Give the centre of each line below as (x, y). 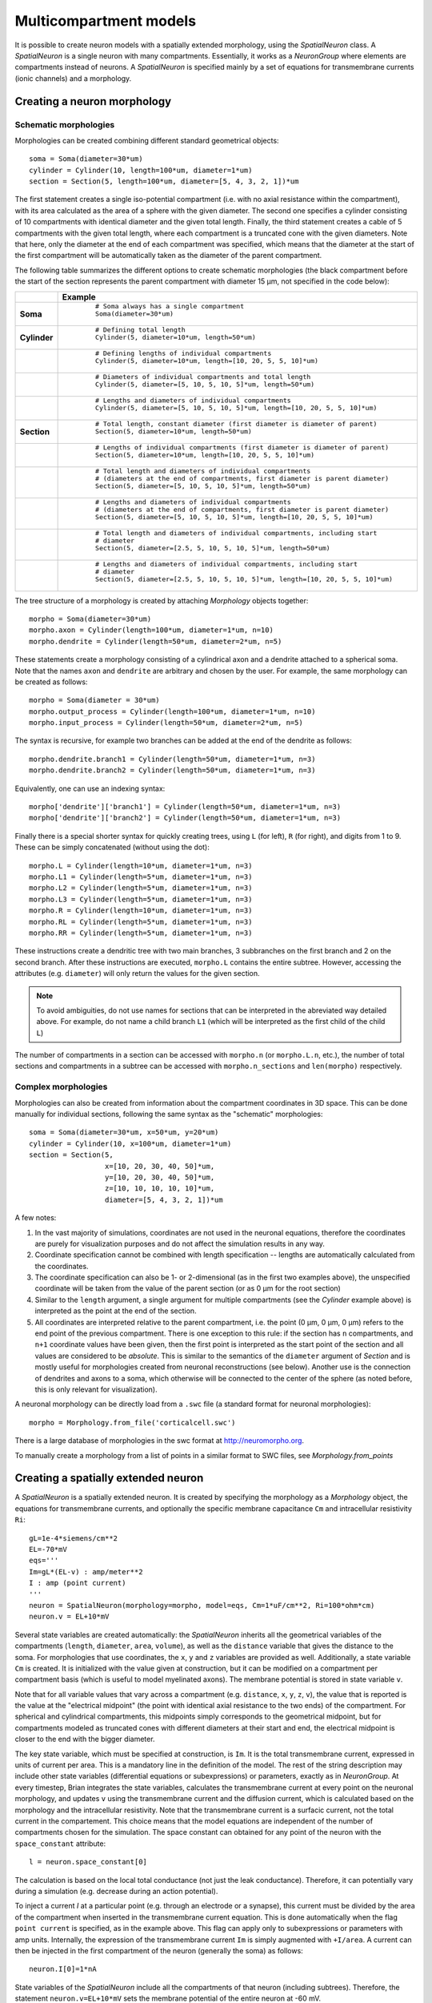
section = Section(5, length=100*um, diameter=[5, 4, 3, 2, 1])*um (164, 181)
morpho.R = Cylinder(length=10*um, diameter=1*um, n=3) (141, 911)
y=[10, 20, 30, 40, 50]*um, (160, 1177)
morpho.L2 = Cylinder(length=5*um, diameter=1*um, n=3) (141, 888)
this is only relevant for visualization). (96, 1389)
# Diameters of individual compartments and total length (203, 377)
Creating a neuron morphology (93, 101)
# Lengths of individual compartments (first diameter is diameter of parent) (242, 447)
